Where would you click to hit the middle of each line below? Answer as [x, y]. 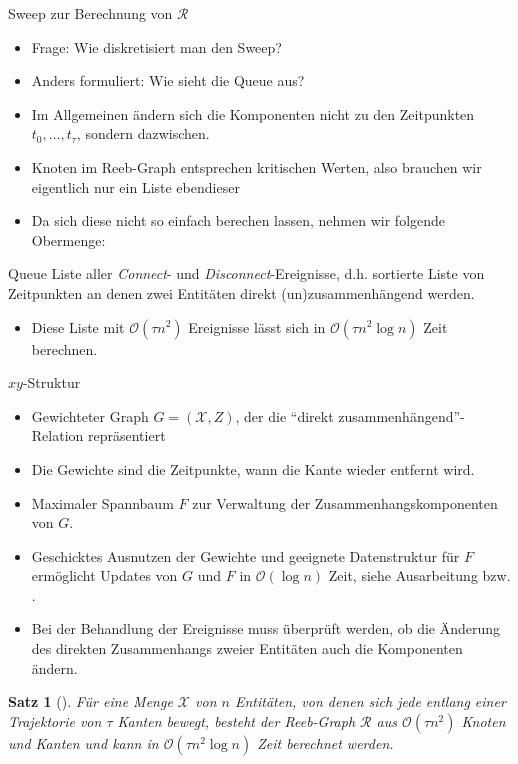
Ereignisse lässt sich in [257, 326]
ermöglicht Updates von [104, 575]
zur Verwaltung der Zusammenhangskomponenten [345, 502]
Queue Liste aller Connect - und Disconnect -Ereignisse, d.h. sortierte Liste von [246, 273]
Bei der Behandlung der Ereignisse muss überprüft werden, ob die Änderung [266, 628]
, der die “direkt [284, 415]
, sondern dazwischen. [143, 133]
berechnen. [64, 348]
